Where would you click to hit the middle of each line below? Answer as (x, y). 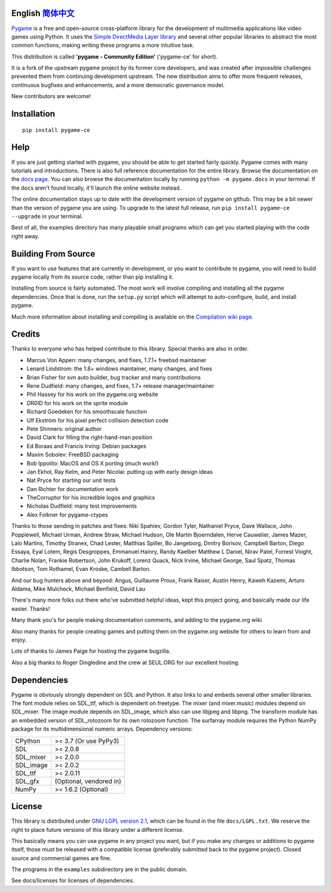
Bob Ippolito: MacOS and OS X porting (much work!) (93, 463)
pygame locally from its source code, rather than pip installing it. (93, 277)
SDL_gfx (27, 781)
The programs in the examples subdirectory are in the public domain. (99, 869)
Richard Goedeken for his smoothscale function (87, 412)
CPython (28, 741)
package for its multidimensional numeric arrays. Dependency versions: (102, 729)
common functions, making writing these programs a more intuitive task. (103, 45)
